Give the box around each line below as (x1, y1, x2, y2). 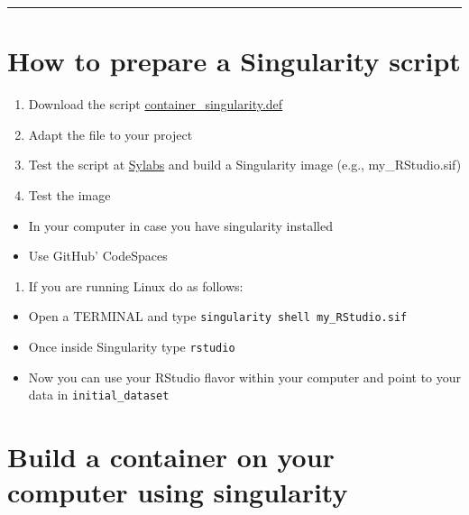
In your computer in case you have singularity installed (28, 216, 333, 235)
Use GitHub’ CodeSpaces (28, 246, 168, 265)
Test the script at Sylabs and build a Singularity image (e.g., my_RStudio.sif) (28, 155, 462, 174)
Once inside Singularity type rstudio (28, 336, 235, 355)
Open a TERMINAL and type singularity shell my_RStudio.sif (28, 307, 408, 326)
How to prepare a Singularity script (7, 42, 461, 79)
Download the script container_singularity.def (28, 95, 283, 114)
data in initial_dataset (28, 385, 170, 404)
